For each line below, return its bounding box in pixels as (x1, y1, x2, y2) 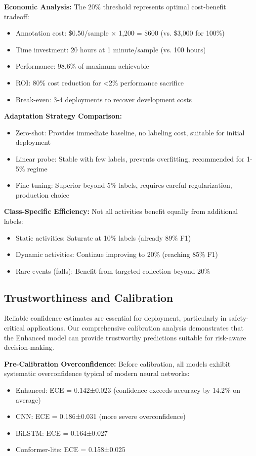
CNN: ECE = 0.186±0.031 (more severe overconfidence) (15, 411, 186, 421)
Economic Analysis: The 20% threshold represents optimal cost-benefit (4, 1, 226, 11)
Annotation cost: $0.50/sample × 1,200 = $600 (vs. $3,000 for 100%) (15, 28, 225, 38)
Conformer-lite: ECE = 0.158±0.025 (15, 444, 126, 455)
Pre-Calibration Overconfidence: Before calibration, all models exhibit (4, 358, 231, 369)
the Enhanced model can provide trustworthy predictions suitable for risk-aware (4, 332, 246, 342)
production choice (15, 189, 69, 200)
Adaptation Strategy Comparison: (4, 111, 122, 121)
